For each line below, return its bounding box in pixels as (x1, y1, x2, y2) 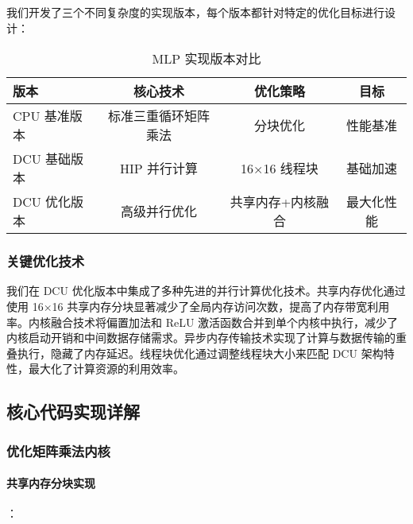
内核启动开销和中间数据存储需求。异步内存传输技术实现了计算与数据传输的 (6, 329, 396, 346)
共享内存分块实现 (6, 475, 95, 491)
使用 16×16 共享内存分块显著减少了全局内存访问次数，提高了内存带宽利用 (6, 298, 390, 314)
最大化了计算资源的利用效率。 (28, 360, 184, 377)
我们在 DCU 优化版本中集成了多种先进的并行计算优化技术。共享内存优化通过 (6, 282, 406, 299)
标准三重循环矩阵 (108, 107, 210, 126)
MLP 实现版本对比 (152, 49, 261, 68)
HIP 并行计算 (120, 159, 199, 178)
